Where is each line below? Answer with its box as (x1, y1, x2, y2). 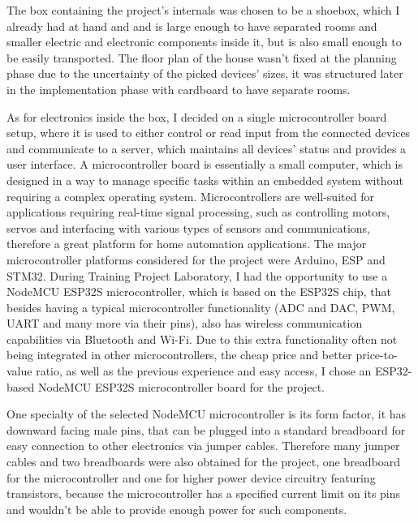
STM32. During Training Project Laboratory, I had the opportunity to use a (6, 267, 388, 284)
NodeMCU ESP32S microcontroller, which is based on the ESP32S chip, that (6, 283, 391, 300)
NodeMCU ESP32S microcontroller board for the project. (37, 378, 325, 395)
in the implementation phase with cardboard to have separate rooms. (6, 80, 351, 97)
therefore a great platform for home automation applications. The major (6, 235, 367, 252)
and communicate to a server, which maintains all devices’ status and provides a (6, 139, 407, 156)
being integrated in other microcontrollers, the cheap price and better (6, 346, 352, 363)
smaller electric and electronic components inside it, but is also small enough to (6, 33, 402, 50)
